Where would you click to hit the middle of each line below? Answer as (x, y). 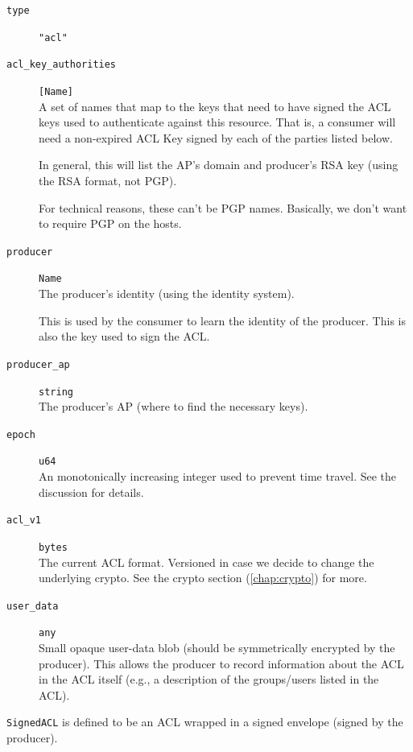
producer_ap (38, 364)
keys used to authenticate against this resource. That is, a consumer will (217, 122)
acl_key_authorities (62, 65)
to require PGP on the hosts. (110, 223)
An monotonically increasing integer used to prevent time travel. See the (218, 476)
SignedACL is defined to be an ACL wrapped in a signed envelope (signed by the (205, 722)
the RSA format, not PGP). (108, 180)
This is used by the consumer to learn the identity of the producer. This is (222, 320)
